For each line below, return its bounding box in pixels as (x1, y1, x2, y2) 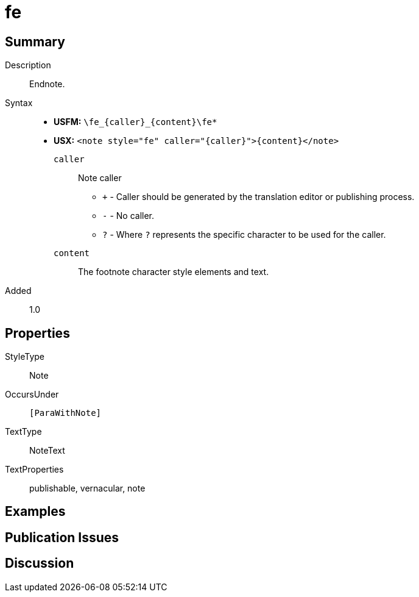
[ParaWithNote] (29, 408, 102, 418)
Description (5, 60, 51, 71)
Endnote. (29, 79, 65, 90)
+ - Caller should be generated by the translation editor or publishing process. (102, 191, 415, 202)
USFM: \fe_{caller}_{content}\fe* (54, 116, 217, 127)
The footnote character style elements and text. (78, 266, 269, 277)
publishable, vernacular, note (29, 483, 146, 494)
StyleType (5, 351, 44, 362)
